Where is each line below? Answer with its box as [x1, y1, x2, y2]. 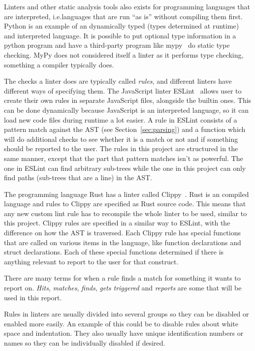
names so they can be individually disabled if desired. [4, 338, 165, 348]
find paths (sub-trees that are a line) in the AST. [4, 172, 152, 183]
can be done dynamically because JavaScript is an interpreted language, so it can [4, 104, 249, 115]
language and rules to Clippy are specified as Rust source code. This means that [4, 198, 246, 209]
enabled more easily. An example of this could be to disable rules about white [4, 318, 238, 328]
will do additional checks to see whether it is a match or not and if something [4, 133, 238, 144]
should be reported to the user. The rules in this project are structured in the [4, 143, 238, 154]
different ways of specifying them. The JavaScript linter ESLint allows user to [4, 85, 242, 96]
